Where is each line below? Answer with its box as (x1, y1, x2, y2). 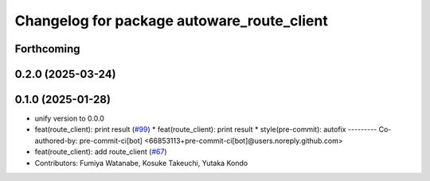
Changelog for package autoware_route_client (14, 12, 328, 29)
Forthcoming (14, 42, 80, 56)
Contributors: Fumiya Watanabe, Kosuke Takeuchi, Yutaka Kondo (34, 158, 248, 168)
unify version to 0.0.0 (34, 114, 105, 123)
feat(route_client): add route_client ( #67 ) (34, 147, 167, 156)
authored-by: (34, 136, 78, 145)
